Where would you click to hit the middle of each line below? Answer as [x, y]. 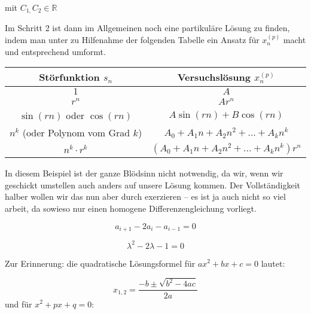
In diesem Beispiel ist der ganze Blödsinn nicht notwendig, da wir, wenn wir [144, 173]
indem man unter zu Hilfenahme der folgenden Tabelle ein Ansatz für [132, 40]
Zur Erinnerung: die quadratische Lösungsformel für [100, 263]
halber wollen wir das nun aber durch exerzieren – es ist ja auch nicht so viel [145, 196]
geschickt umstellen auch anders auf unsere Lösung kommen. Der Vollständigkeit [153, 185]
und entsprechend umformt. [55, 51]
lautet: [273, 263]
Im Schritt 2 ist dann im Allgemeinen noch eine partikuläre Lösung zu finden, [147, 28]
